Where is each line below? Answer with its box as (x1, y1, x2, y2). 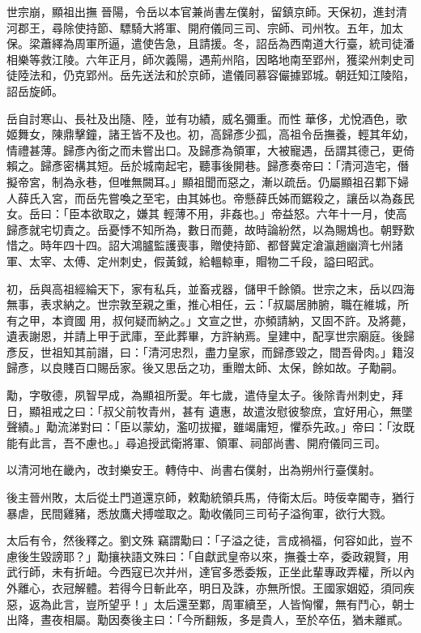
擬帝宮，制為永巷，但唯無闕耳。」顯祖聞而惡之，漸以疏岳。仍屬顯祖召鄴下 (6, 173, 398, 190)
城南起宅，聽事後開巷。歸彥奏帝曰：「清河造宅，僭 (142, 157, 409, 174)
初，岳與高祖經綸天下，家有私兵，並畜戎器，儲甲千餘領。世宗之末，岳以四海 (6, 280, 415, 297)
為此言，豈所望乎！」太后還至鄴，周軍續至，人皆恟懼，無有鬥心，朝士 (40, 595, 415, 612)
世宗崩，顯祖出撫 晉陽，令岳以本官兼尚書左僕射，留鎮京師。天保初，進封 (6, 3, 396, 19)
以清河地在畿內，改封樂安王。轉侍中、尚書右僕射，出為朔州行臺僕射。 (6, 461, 381, 478)
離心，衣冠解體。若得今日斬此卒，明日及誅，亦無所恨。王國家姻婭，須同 (17, 580, 403, 596)
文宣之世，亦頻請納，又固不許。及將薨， (197, 311, 413, 328)
